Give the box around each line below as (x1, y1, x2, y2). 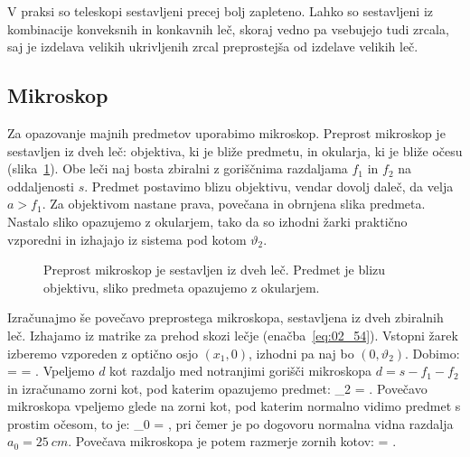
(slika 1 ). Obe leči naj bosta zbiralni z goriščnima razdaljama (7, 159, 348, 178)
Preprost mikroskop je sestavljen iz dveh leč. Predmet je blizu (43, 260, 386, 279)
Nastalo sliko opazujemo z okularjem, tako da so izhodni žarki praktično (7, 211, 408, 230)
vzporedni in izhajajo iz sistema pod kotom (7, 229, 247, 248)
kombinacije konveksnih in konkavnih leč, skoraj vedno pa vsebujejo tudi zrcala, (7, 19, 449, 38)
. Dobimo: (405, 343, 460, 362)
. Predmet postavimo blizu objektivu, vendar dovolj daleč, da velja (84, 176, 454, 195)
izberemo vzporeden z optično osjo (7, 343, 198, 362)
